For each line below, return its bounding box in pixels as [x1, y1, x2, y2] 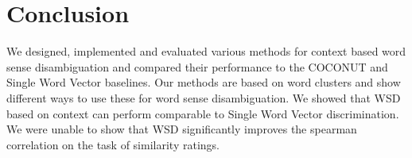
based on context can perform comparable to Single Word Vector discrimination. [6, 105, 399, 121]
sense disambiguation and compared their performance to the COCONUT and [6, 58, 388, 75]
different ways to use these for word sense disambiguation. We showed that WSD [6, 89, 401, 106]
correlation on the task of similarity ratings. [6, 136, 220, 152]
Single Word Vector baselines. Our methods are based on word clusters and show [6, 74, 401, 91]
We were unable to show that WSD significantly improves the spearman [6, 121, 357, 137]
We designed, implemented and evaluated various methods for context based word [6, 43, 406, 60]
